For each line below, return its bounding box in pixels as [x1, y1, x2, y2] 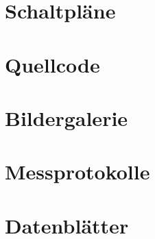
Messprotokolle [5, 158, 150, 186]
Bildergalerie [5, 103, 128, 131]
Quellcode [5, 50, 100, 78]
